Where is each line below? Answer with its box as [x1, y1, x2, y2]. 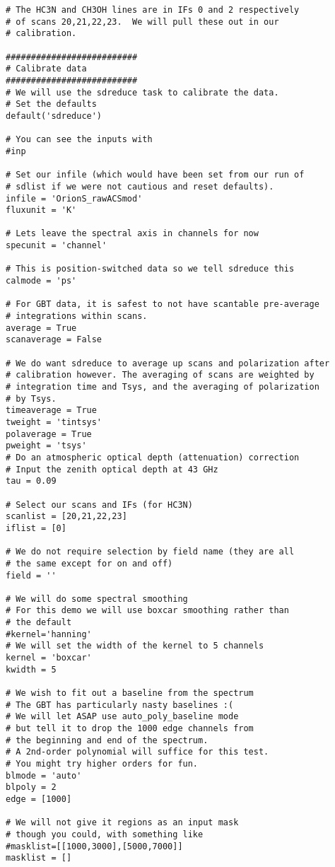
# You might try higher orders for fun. [6, 759, 199, 769]
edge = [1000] [6, 793, 72, 804]
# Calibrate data [6, 64, 87, 74]
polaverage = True [6, 429, 92, 439]
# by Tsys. [6, 393, 57, 404]
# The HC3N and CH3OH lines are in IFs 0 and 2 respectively [6, 5, 300, 15]
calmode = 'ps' [6, 276, 77, 286]
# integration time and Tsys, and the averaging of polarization [6, 382, 319, 392]
